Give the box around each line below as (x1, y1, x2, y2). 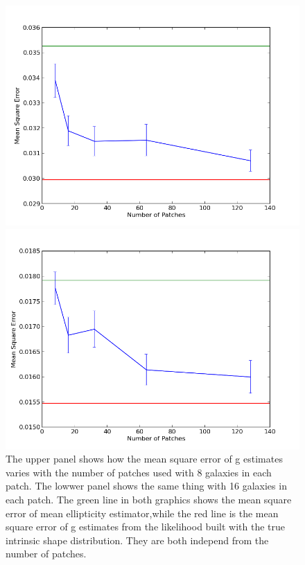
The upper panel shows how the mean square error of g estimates (6, 451, 283, 466)
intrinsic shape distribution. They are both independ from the (6, 532, 269, 547)
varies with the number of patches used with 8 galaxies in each (6, 465, 272, 479)
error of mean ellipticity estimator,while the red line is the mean (6, 505, 279, 520)
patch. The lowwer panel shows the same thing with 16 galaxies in (6, 478, 287, 493)
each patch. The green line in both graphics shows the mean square (6, 492, 292, 506)
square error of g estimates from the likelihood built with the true (6, 519, 285, 534)
